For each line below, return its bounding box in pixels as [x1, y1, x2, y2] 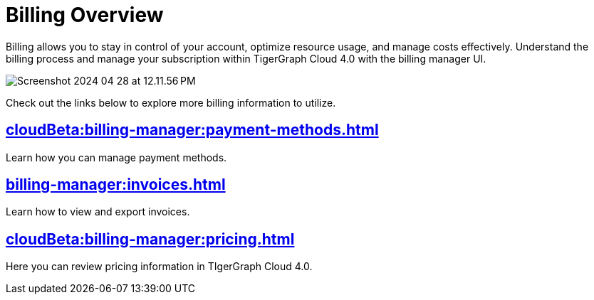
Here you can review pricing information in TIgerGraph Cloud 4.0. [6, 260, 313, 273]
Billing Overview [6, 3, 164, 27]
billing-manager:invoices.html [6, 176, 226, 194]
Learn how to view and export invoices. [6, 205, 190, 218]
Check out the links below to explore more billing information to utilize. [6, 96, 336, 109]
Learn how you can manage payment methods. [6, 151, 227, 164]
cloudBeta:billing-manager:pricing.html [6, 230, 295, 248]
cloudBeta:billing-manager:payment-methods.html [6, 121, 379, 139]
